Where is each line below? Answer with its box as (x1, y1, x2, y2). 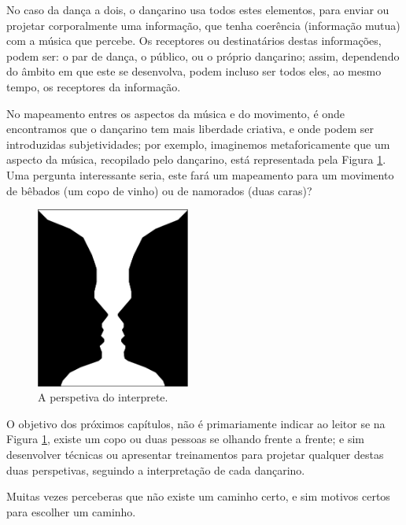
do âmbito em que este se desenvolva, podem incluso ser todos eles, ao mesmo (6, 63, 382, 79)
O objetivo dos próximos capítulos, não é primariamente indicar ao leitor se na (6, 415, 386, 431)
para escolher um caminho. (6, 503, 136, 519)
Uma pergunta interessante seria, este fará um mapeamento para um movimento (6, 166, 394, 183)
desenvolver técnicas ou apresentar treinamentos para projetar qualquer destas (6, 446, 384, 463)
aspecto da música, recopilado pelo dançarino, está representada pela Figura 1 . (6, 151, 386, 168)
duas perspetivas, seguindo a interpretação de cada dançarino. (6, 461, 305, 478)
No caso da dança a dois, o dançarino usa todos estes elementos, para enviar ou (6, 2, 389, 17)
